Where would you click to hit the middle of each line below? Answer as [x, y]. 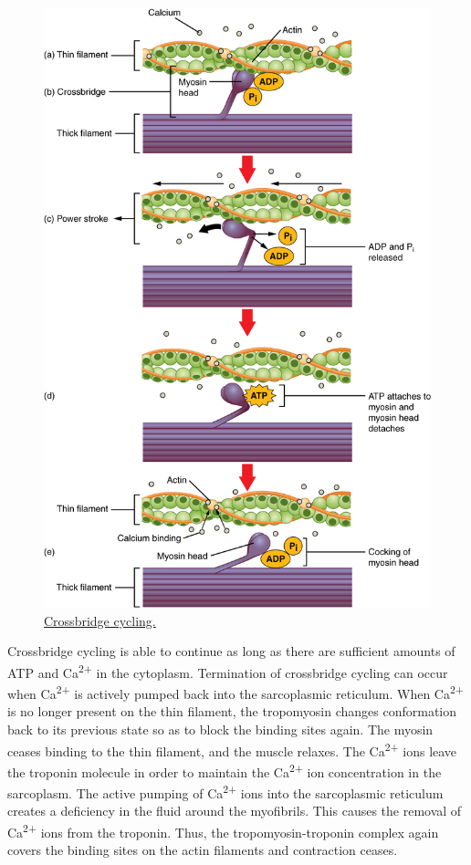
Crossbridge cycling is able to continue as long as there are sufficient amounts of [231, 651]
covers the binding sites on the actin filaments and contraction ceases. [203, 850]
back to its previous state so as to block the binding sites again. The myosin [220, 730]
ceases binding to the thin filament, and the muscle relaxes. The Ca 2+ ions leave [232, 749]
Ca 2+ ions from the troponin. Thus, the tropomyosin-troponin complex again [223, 831]
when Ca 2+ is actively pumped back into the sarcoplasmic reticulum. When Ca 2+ [235, 692]
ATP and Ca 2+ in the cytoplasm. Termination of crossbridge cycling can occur [228, 671]
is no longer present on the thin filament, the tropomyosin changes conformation [232, 711]
